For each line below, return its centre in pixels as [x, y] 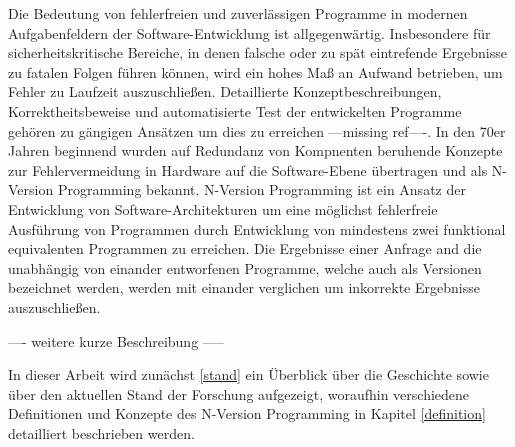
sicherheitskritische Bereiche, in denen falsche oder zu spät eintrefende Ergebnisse [257, 52]
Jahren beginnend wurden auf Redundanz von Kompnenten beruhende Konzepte [255, 150]
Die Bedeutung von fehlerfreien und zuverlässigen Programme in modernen [238, 13]
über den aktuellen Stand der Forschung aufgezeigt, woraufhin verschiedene [239, 393]
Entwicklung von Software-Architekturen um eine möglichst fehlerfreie [223, 208]
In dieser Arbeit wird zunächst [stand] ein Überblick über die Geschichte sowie [248, 374]
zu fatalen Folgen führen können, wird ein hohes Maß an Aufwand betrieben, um [255, 71]
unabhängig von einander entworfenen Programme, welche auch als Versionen [245, 267]
